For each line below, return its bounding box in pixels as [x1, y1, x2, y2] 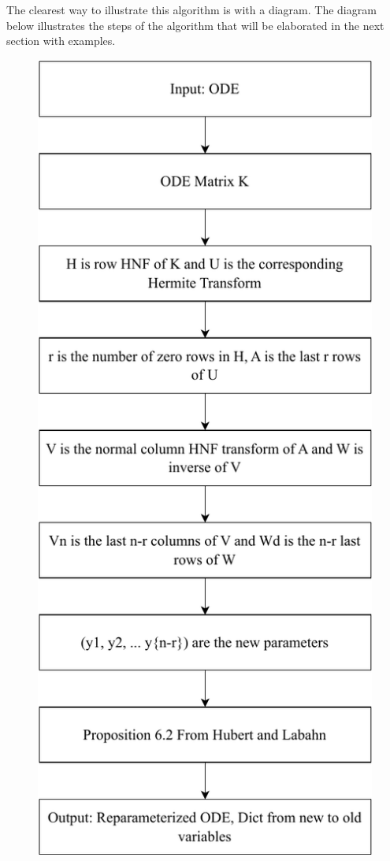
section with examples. [6, 32, 116, 49]
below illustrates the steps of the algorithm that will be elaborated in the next [6, 17, 384, 33]
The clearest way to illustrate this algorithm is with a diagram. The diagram [6, 2, 377, 17]
